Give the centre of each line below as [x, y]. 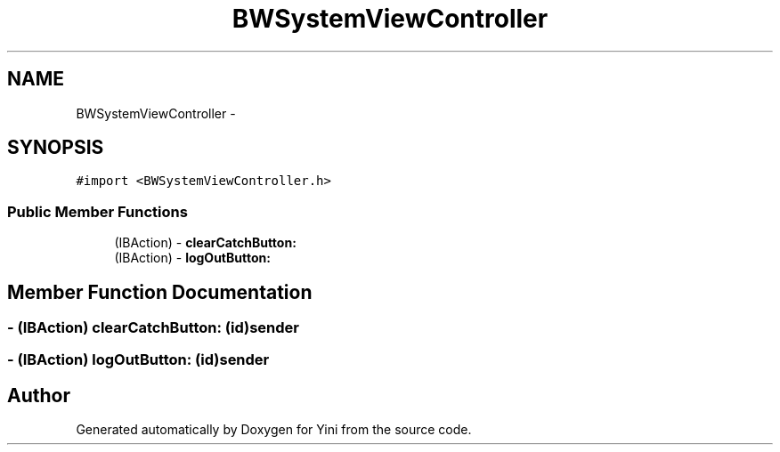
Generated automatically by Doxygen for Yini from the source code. [274, 430]
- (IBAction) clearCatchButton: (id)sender [154, 328]
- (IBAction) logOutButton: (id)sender [138, 360]
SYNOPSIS [56, 148]
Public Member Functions [97, 211]
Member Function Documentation [160, 292]
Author [39, 395]
